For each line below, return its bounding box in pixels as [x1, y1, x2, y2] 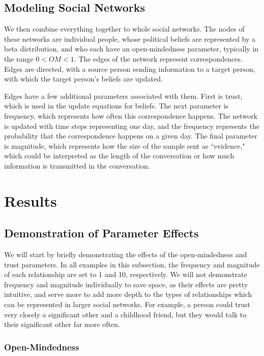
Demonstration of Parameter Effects [4, 225, 199, 241]
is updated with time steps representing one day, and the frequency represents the [4, 120, 259, 131]
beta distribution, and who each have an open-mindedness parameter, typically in [4, 43, 259, 54]
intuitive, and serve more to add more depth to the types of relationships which [4, 289, 252, 299]
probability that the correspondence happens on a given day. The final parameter [4, 130, 257, 141]
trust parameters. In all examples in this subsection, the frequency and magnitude [4, 259, 260, 269]
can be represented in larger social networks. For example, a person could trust [4, 299, 250, 310]
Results [4, 190, 57, 211]
